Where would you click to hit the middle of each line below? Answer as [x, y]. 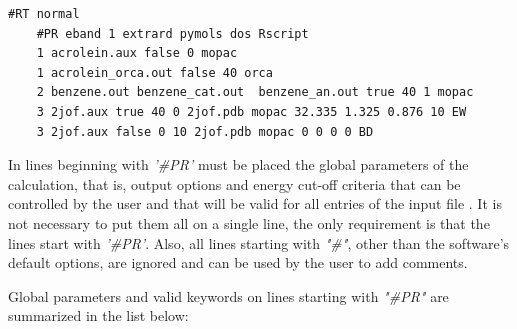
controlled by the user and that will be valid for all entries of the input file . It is [255, 203]
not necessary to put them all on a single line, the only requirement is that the [249, 222]
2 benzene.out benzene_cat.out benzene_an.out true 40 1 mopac [255, 92]
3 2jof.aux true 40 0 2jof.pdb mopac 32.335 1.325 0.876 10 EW [251, 111]
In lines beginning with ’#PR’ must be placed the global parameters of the [238, 164]
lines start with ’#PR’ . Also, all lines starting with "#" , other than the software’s [259, 242]
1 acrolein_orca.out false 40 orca [154, 72]
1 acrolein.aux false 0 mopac [137, 53]
